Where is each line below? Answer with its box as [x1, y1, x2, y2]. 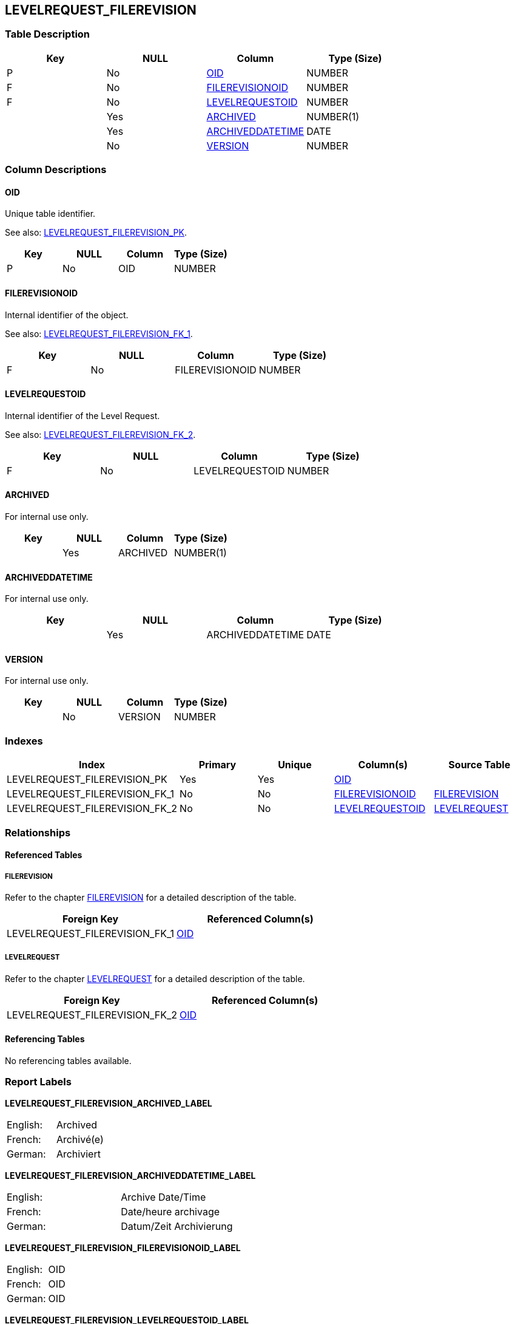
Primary [198, 759, 237, 771]
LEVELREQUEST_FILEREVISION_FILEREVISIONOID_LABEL [5, 1242, 241, 1253]
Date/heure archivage [121, 1205, 220, 1218]
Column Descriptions [5, 163, 107, 176]
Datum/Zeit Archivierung [121, 1220, 233, 1232]
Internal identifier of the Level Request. [5, 410, 160, 421]
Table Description [5, 28, 90, 41]
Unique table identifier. [5, 208, 96, 219]
